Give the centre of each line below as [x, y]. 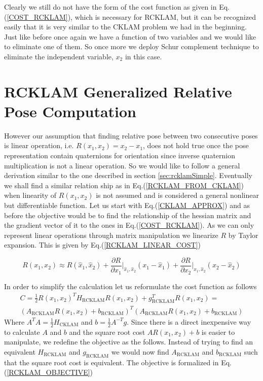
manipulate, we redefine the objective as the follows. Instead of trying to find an [129, 342]
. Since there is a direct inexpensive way [189, 321]
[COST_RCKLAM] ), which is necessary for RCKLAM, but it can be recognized [131, 16]
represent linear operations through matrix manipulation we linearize [111, 235]
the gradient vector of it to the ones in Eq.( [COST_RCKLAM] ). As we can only [129, 225]
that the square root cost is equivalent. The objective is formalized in [111, 362]
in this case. [143, 56]
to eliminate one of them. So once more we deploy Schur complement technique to [131, 46]
